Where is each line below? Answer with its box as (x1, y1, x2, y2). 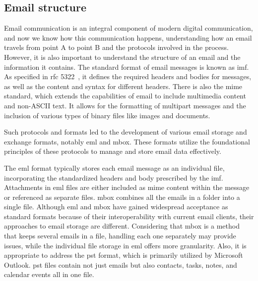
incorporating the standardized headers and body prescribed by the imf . (4, 172, 223, 183)
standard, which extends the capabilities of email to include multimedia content (4, 91, 246, 101)
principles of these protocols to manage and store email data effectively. (4, 146, 221, 156)
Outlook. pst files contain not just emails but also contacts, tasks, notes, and (4, 259, 237, 270)
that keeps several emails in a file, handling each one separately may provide (4, 231, 236, 241)
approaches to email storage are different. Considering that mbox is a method (4, 221, 240, 231)
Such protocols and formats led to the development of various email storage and (4, 127, 247, 137)
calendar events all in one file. (4, 269, 94, 280)
